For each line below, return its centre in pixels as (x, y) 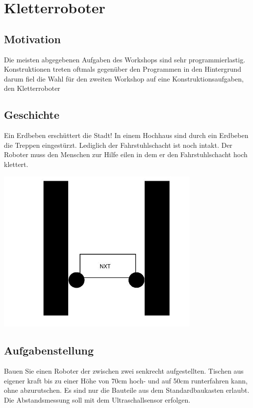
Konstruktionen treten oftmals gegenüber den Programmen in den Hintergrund (123, 69)
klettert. (16, 164)
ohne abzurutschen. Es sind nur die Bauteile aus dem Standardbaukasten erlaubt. (127, 390)
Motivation (32, 39)
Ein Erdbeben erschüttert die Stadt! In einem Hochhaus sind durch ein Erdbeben (126, 135)
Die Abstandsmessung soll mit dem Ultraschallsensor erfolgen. (97, 399)
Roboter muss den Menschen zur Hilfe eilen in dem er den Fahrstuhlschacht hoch (126, 154)
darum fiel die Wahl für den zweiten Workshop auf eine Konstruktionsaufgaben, (124, 78)
